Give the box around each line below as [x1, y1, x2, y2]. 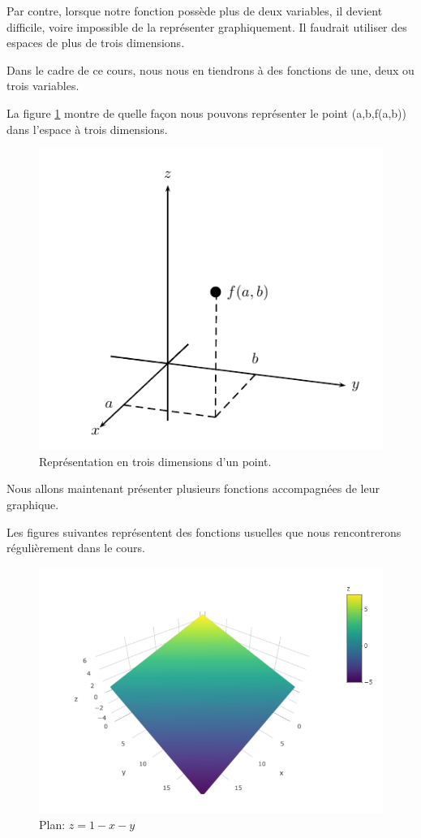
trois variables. [6, 77, 79, 94]
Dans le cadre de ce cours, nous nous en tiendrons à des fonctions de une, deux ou [6, 61, 415, 78]
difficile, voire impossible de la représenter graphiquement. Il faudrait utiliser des [6, 18, 407, 35]
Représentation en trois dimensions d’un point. [39, 452, 272, 469]
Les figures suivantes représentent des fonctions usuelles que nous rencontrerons [6, 523, 402, 540]
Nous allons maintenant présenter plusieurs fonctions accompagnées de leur [6, 480, 380, 497]
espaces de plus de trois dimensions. [6, 34, 185, 51]
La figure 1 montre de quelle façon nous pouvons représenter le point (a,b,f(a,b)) [6, 104, 406, 121]
